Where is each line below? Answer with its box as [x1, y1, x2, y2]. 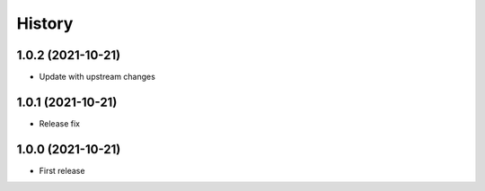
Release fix [39, 117, 81, 129]
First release [39, 165, 85, 176]
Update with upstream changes [39, 72, 156, 82]
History [16, 13, 74, 33]
